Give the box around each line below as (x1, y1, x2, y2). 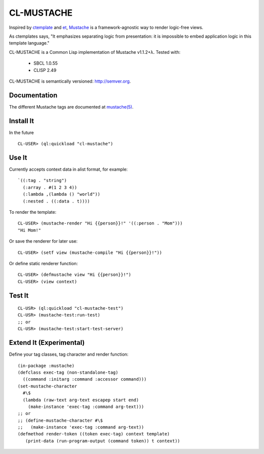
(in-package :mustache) (18, 363, 75, 368)
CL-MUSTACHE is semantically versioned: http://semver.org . (9, 78, 131, 84)
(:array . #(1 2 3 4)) (22, 184, 77, 190)
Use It (9, 153, 27, 161)
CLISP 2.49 (33, 67, 57, 73)
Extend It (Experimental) (9, 339, 85, 347)
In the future (9, 130, 34, 136)
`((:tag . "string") (18, 178, 67, 183)
